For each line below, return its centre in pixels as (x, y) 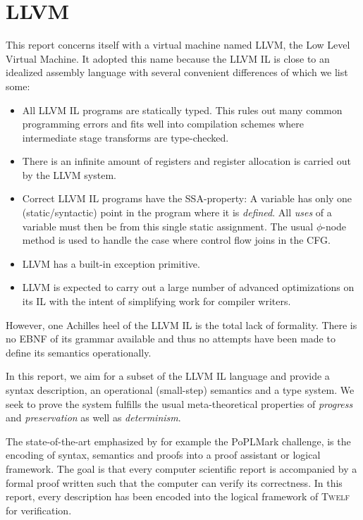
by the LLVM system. (69, 174)
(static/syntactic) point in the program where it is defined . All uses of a (177, 212)
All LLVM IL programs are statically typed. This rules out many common (182, 110)
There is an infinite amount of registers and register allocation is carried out (186, 161)
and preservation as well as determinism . (93, 417)
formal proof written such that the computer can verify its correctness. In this (174, 482)
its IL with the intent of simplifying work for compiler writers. (156, 301)
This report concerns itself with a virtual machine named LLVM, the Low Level (178, 45)
